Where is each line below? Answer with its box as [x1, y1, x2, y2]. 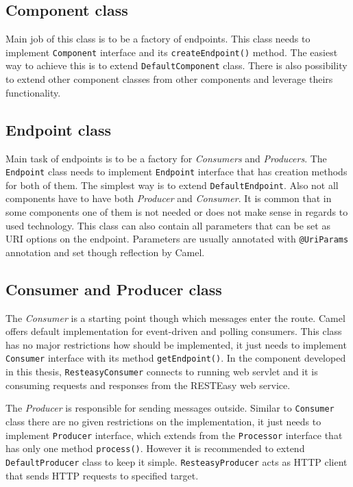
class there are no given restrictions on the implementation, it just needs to [5, 414, 321, 428]
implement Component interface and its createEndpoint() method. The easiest [5, 45, 338, 59]
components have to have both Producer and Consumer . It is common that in [5, 191, 332, 205]
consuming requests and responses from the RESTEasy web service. [5, 377, 291, 392]
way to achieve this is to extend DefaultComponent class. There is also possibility [5, 58, 348, 73]
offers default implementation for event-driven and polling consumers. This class [5, 324, 342, 338]
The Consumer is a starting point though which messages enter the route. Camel [5, 310, 345, 325]
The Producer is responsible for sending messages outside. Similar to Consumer [5, 401, 334, 415]
